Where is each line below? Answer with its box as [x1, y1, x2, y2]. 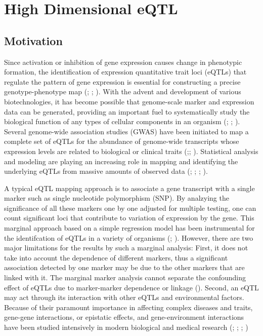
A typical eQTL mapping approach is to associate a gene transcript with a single [4, 182, 255, 193]
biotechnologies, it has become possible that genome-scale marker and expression [4, 96, 254, 106]
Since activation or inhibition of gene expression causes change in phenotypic [4, 56, 242, 67]
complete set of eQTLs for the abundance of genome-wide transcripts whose [4, 136, 239, 146]
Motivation [4, 32, 63, 48]
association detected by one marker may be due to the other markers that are [4, 262, 245, 273]
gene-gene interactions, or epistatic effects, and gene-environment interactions [4, 312, 244, 322]
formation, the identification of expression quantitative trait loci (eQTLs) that [4, 66, 247, 77]
